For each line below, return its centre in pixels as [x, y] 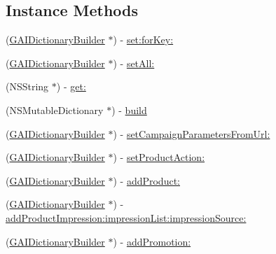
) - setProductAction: [159, 157]
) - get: [71, 86]
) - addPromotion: [152, 241]
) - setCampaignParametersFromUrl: [192, 133]
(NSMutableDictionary [55, 110]
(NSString [27, 86]
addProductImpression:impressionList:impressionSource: [126, 217]
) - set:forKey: [143, 40]
